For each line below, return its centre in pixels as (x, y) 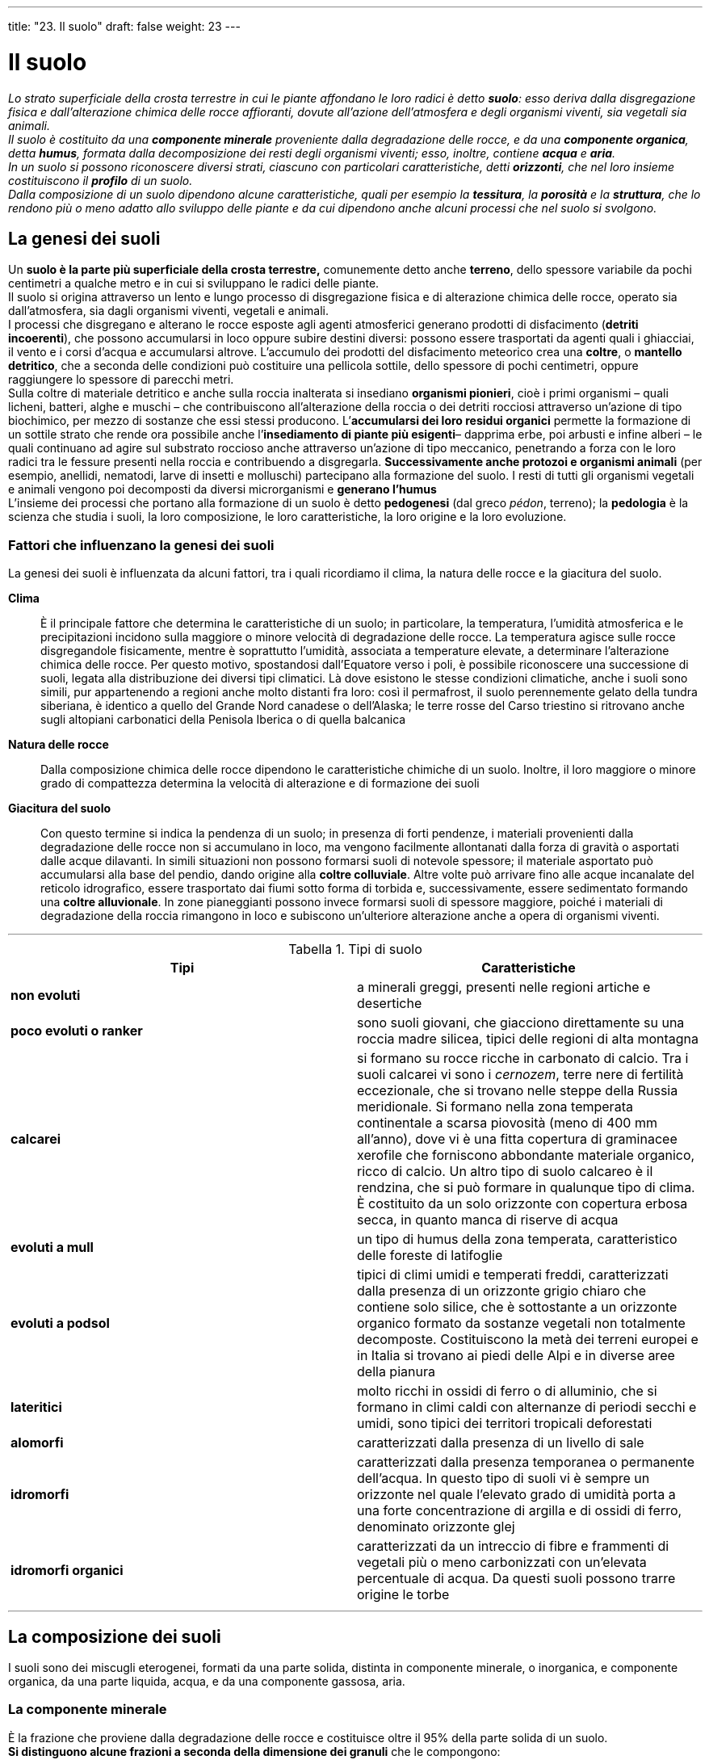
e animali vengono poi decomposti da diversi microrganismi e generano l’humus (222, 489)
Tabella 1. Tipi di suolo (355, 949)
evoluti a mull (52, 1247)
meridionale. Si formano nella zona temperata (495, 1107)
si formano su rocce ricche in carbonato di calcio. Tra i (523, 1058)
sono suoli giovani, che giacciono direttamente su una (521, 1023)
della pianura (396, 1372)
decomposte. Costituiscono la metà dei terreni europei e (528, 1340)
